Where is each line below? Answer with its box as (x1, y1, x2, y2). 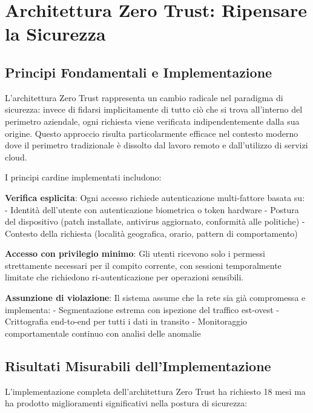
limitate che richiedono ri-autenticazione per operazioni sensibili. (5, 271, 244, 283)
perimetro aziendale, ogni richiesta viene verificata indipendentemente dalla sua (5, 114, 300, 127)
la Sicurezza (5, 21, 106, 46)
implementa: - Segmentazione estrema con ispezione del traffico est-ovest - (5, 303, 279, 316)
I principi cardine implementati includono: (5, 171, 162, 183)
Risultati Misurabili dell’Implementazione (5, 356, 271, 375)
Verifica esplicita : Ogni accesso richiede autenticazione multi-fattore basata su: (5, 191, 305, 203)
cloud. (5, 150, 27, 163)
